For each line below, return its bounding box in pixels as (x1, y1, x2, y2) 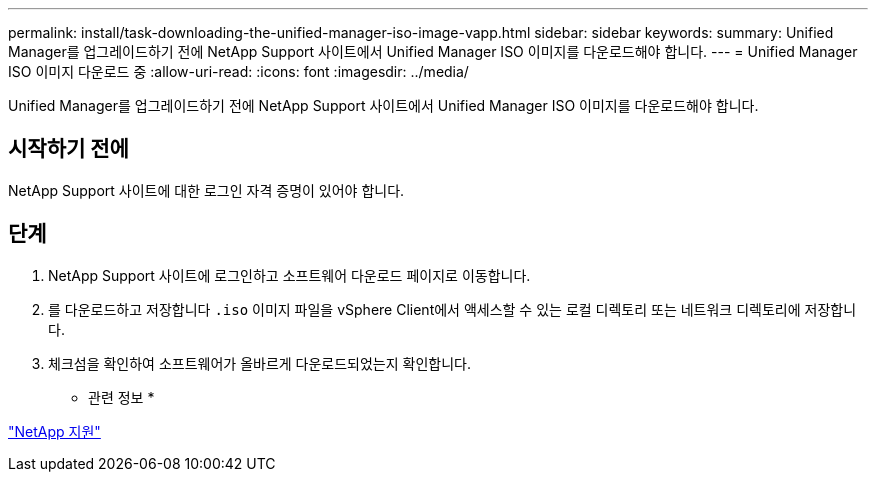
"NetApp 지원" (8, 422, 101, 440)
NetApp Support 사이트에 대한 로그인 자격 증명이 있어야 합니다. (8, 181, 405, 199)
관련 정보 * (88, 388, 155, 406)
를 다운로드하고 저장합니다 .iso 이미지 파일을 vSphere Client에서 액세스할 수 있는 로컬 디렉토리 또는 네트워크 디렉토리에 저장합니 (48, 300, 857, 318)
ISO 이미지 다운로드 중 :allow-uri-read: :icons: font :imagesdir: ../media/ (8, 63, 469, 80)
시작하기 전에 (8, 136, 129, 162)
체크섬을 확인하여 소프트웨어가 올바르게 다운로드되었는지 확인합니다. (48, 354, 471, 372)
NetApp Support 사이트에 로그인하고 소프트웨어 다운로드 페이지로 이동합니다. (48, 266, 531, 284)
